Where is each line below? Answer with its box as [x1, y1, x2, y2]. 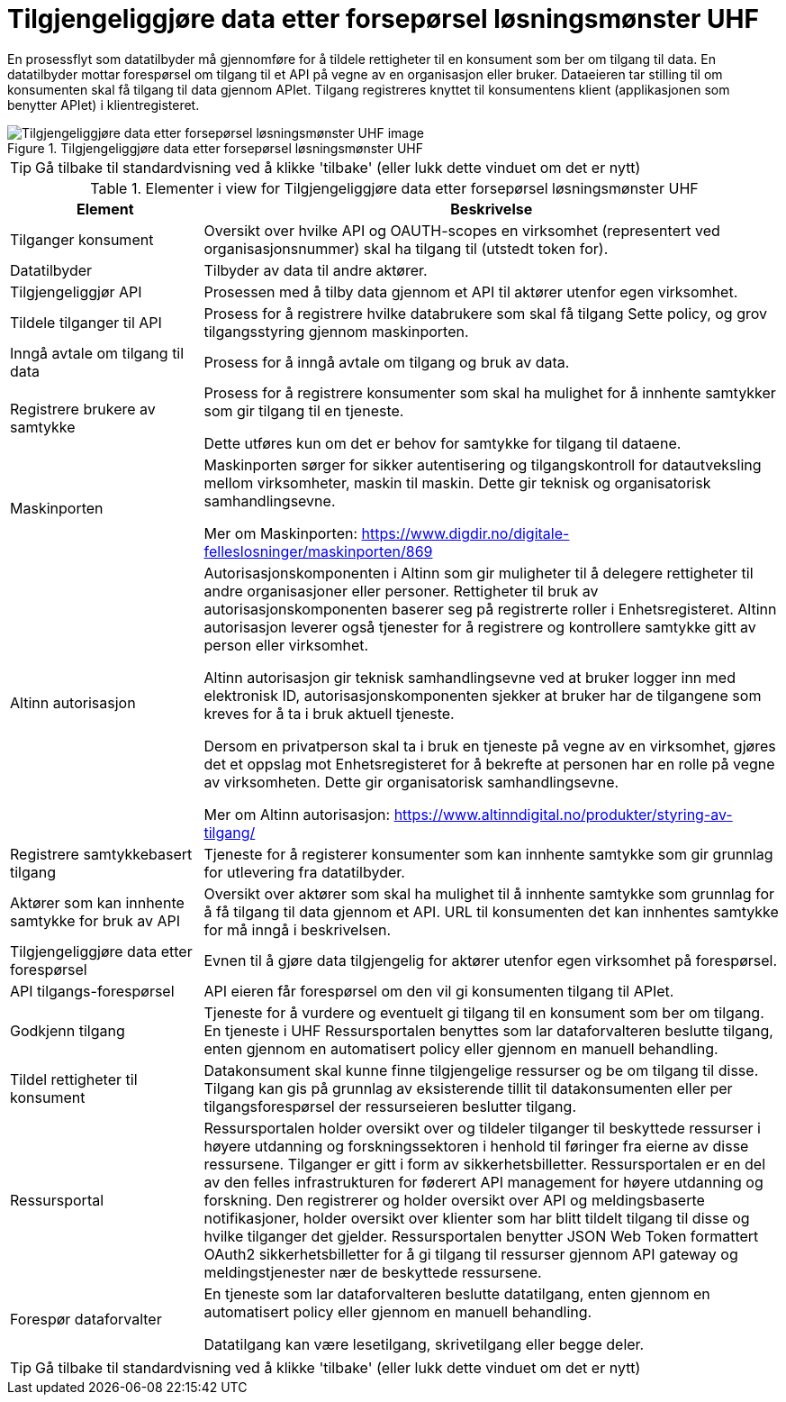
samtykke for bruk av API [10, 911, 181, 930]
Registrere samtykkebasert [10, 844, 193, 863]
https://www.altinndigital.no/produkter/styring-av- [393, 805, 733, 824]
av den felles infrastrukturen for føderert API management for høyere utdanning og [203, 1172, 763, 1191]
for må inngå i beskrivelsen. [203, 920, 392, 939]
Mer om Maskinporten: [203, 523, 358, 542]
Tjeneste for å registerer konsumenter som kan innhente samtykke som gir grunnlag [203, 844, 773, 863]
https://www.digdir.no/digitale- [361, 523, 570, 542]
